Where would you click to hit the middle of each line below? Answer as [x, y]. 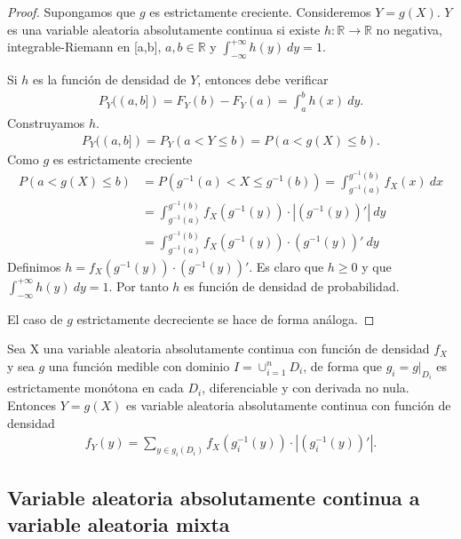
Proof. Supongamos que [72, 12]
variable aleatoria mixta [119, 523]
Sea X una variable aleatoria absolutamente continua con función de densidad [219, 349]
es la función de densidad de [110, 79]
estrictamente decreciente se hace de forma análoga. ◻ [226, 318]
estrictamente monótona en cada [95, 388]
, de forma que [342, 365]
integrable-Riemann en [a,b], [84, 47]
